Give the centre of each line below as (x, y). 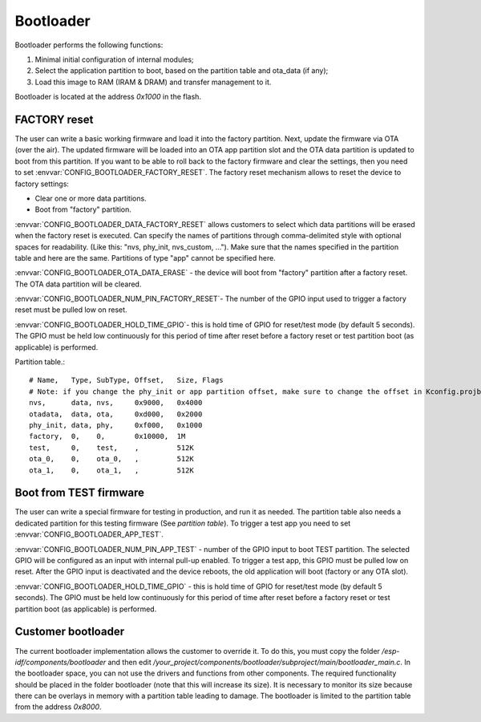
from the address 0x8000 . (58, 707)
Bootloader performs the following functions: (89, 45)
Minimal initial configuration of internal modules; (114, 59)
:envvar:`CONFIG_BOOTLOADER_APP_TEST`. (89, 534)
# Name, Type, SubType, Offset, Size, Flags (126, 380)
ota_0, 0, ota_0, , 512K (111, 459)
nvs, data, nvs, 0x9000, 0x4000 (116, 403)
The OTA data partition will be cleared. (78, 284)
